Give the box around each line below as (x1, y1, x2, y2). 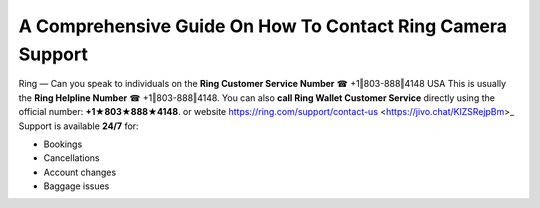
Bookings (43, 138, 83, 150)
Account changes (43, 166, 117, 178)
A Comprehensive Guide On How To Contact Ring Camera (18, 15, 508, 37)
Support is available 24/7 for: (18, 120, 139, 132)
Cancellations (43, 152, 100, 164)
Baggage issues (43, 180, 110, 192)
